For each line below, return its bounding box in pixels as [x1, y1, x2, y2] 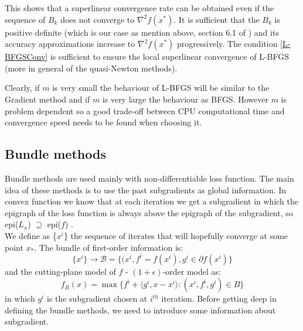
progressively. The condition [177, 37, 278, 50]
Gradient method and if [5, 93, 90, 105]
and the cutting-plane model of [5, 265, 116, 277]
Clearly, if [5, 81, 40, 94]
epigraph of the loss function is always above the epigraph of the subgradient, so [5, 206, 293, 219]
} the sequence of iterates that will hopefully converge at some [63, 229, 288, 241]
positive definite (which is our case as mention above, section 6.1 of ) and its [5, 26, 279, 38]
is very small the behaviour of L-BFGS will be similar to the [52, 81, 270, 94]
